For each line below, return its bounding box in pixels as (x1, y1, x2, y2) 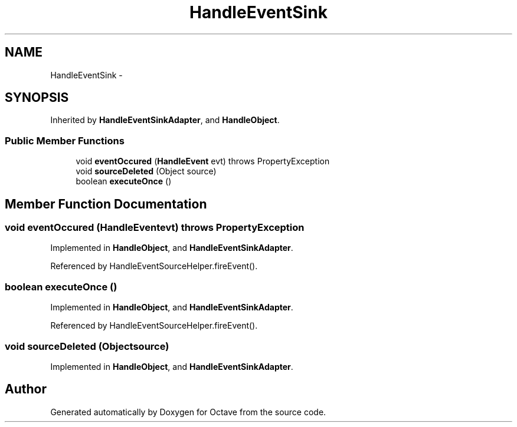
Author (5, 382, 47, 397)
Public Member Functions (5, 134, 125, 147)
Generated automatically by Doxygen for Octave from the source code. (50, 406, 326, 417)
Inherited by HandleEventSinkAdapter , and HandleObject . (50, 115, 280, 125)
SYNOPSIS (5, 90, 69, 105)
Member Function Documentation (5, 196, 207, 211)
